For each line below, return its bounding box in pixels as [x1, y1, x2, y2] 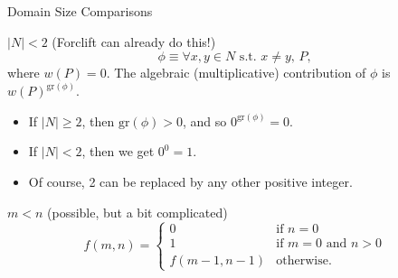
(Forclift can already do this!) [52, 32, 216, 51]
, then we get [81, 142, 155, 161]
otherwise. [276, 254, 332, 267]
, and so [182, 111, 227, 130]
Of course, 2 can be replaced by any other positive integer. [28, 172, 353, 190]
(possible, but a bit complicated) [47, 202, 228, 221]
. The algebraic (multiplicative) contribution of [106, 63, 366, 82]
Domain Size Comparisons [7, 2, 153, 20]
